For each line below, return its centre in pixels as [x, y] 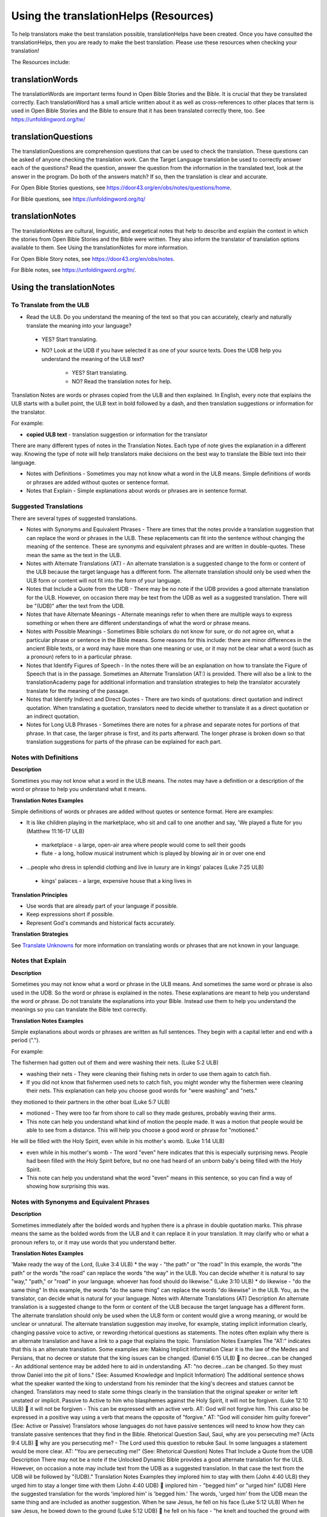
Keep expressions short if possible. [70, 914]
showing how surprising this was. [68, 1186]
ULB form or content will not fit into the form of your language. [104, 580]
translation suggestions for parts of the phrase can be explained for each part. [124, 742]
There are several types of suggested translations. [74, 518]
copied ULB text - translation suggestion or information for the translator [117, 434]
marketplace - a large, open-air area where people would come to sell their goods [144, 845]
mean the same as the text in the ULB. [74, 555]
